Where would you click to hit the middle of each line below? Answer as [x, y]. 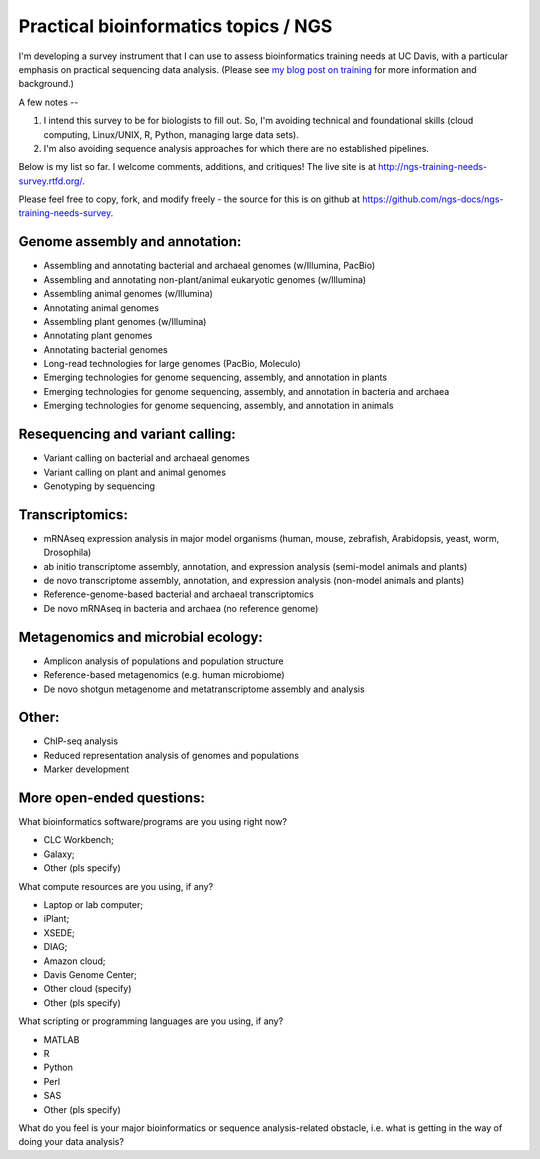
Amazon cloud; [74, 961]
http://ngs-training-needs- [433, 167]
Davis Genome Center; [90, 974]
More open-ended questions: [111, 798]
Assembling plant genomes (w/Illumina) [125, 321]
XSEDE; [59, 932]
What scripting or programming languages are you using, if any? [151, 1021]
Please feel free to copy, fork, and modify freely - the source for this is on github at [189, 199]
